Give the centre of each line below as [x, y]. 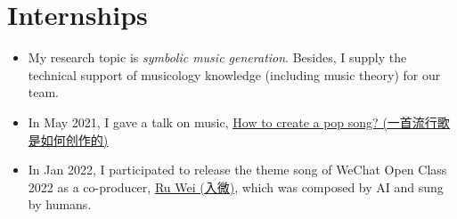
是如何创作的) [68, 139]
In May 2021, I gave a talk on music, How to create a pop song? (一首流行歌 [239, 122]
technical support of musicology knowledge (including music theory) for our [234, 74]
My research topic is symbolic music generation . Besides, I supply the [217, 57]
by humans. [60, 204]
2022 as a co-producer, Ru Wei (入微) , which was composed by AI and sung [236, 187]
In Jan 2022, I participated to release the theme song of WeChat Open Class [237, 170]
